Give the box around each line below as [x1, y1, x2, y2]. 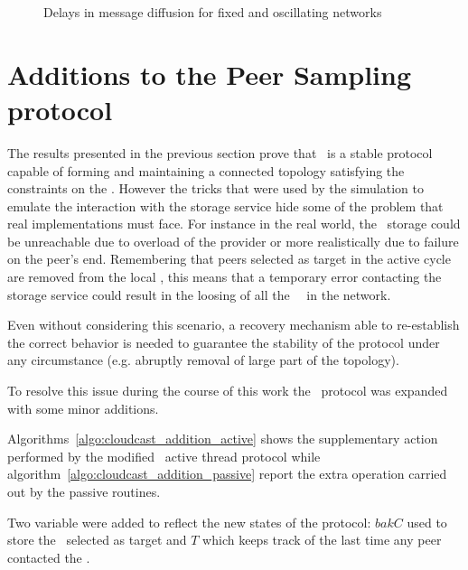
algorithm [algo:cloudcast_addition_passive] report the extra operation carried [7, 464, 447, 483]
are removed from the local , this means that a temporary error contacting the [7, 267, 442, 286]
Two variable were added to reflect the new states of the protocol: [7, 512, 371, 531]
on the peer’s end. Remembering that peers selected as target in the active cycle [7, 249, 451, 268]
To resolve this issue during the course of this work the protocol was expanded [7, 381, 448, 400]
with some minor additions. [7, 398, 159, 417]
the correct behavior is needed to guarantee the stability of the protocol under [7, 332, 440, 351]
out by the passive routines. [7, 482, 161, 500]
